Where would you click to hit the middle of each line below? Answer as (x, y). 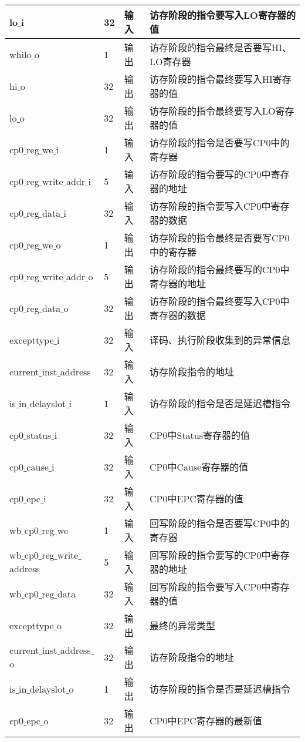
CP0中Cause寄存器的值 (199, 467)
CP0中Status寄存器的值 (200, 435)
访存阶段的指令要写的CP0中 (210, 174)
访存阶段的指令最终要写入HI (211, 79)
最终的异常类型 (183, 625)
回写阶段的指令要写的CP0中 (210, 555)
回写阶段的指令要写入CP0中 (210, 587)
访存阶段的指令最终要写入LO (213, 111)
